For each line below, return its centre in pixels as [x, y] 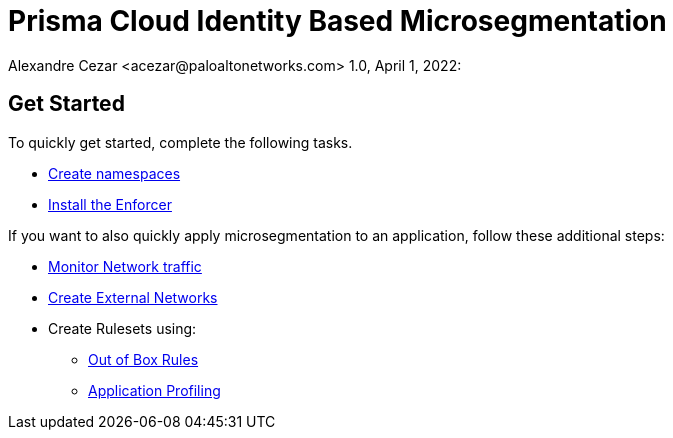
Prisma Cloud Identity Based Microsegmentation [337, 21]
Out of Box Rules [143, 359]
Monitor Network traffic [125, 266]
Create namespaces [114, 173]
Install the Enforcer [110, 204]
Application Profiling [154, 390]
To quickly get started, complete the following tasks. [180, 142]
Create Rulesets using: [122, 328]
